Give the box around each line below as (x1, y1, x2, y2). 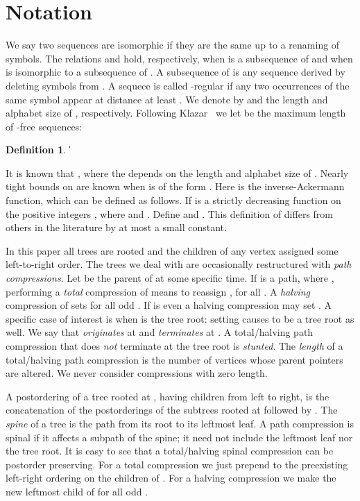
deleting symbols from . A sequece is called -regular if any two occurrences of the (6, 78, 350, 92)
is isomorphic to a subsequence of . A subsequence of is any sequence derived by (6, 65, 345, 79)
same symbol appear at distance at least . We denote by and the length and (6, 92, 328, 106)
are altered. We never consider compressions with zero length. (6, 366, 268, 380)
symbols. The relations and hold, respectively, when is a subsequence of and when (6, 51, 353, 65)
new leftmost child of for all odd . (6, 484, 148, 498)
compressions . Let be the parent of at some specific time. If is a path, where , (6, 271, 334, 285)
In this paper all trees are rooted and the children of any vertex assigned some (6, 243, 338, 257)
